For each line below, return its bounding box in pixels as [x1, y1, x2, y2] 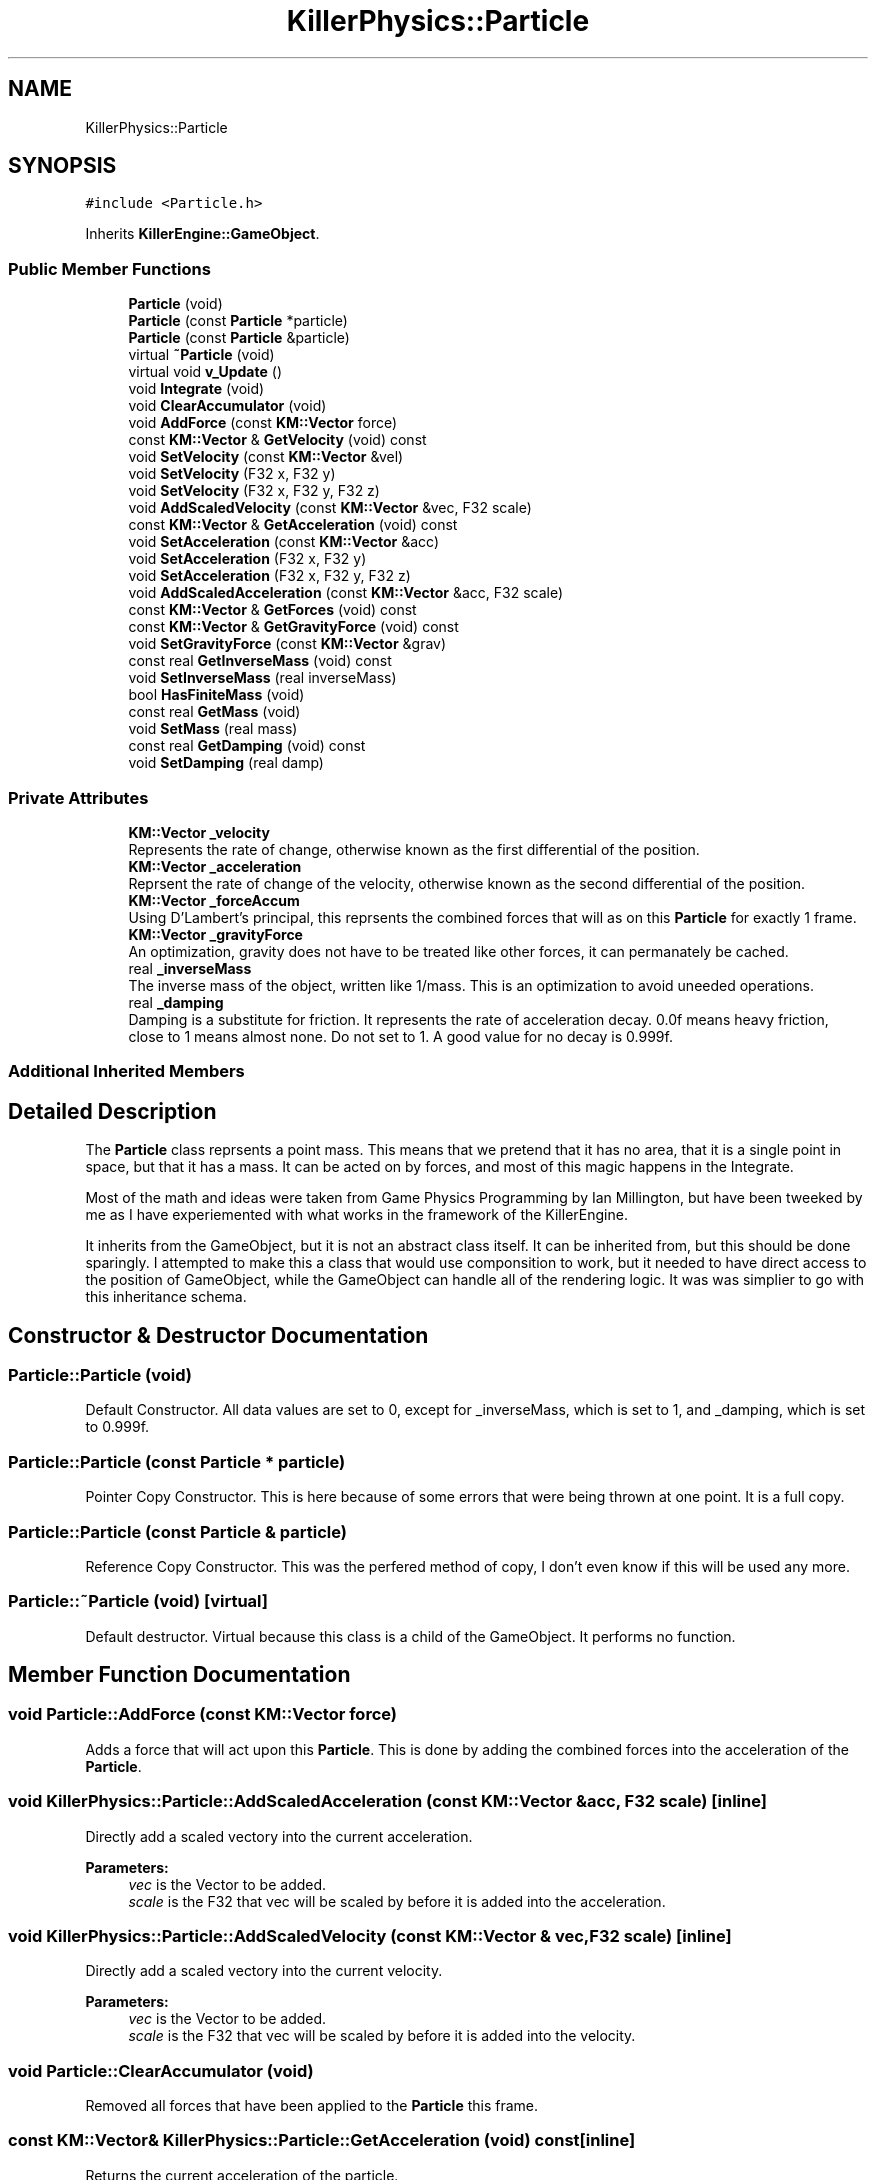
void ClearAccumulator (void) [128, 397, 327, 415]
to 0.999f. [85, 1418, 150, 1436]
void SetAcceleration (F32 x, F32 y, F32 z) [128, 567, 411, 585]
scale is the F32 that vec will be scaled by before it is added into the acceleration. [128, 1892, 666, 1910]
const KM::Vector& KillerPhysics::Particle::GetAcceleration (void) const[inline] [8, 2130, 636, 2151]
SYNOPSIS [8, 153, 117, 179]
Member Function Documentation [8, 1662, 351, 1688]
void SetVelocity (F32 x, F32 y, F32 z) [128, 482, 380, 500]
